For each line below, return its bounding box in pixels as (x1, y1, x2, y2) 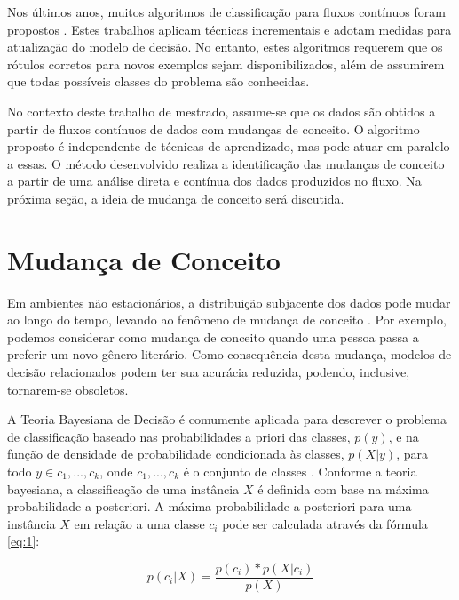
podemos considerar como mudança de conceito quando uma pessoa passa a (7, 327, 419, 346)
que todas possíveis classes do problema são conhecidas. (7, 72, 310, 91)
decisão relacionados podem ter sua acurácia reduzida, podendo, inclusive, (7, 363, 410, 381)
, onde (99, 462, 133, 480)
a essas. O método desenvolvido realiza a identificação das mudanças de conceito (7, 154, 445, 172)
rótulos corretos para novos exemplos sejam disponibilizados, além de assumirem (7, 54, 445, 73)
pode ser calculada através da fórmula (222, 514, 428, 532)
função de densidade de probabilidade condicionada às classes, (7, 444, 344, 463)
